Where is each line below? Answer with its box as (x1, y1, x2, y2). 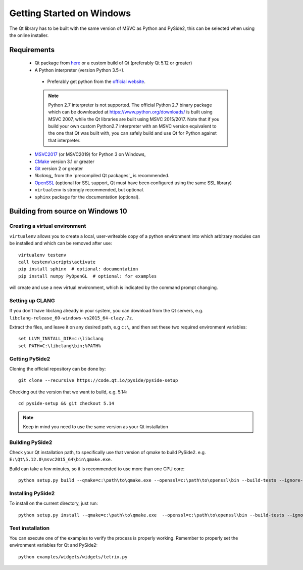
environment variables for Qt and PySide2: (9, 542, 98, 548)
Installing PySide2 (9, 490, 55, 497)
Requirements (9, 46, 55, 54)
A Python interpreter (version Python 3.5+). (34, 67, 125, 73)
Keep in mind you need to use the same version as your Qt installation (23, 423, 169, 430)
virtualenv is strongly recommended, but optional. (34, 187, 144, 193)
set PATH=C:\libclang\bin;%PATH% (18, 343, 101, 349)
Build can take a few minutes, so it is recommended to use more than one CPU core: (9, 466, 185, 472)
